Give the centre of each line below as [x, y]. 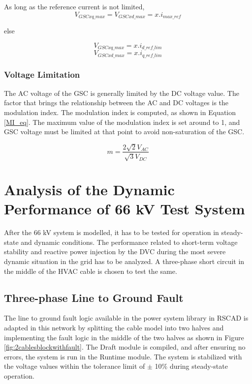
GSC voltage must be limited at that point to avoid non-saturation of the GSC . [124, 132]
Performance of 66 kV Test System [125, 209]
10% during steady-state [191, 366]
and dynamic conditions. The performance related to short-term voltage [129, 242]
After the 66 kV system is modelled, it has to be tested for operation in [111, 232]
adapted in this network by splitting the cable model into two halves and [114, 328]
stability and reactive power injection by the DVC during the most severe [115, 251]
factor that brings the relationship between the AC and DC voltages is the [116, 103]
